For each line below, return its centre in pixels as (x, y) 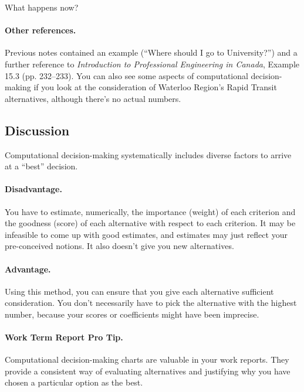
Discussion (37, 130)
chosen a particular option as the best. (74, 382)
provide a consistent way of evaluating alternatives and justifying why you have (148, 371)
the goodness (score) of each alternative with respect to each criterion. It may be (150, 223)
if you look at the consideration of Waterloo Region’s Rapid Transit (155, 87)
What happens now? (42, 7)
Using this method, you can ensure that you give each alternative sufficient (139, 291)
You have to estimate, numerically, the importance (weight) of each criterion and (150, 211)
